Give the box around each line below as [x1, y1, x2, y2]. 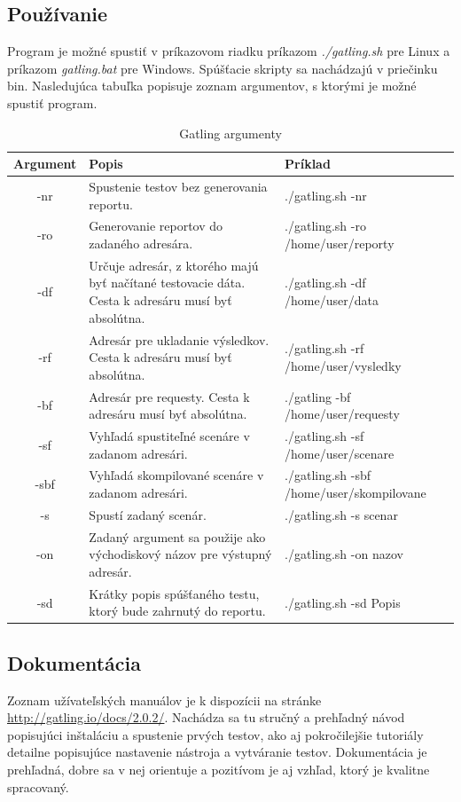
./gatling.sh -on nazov [285, 545, 403, 563]
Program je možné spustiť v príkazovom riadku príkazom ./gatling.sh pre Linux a [7, 42, 450, 60]
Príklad [285, 154, 331, 173]
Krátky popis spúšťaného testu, [89, 584, 260, 602]
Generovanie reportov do [89, 216, 223, 235]
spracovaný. [7, 777, 69, 796]
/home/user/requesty [285, 405, 400, 423]
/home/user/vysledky [285, 356, 402, 374]
